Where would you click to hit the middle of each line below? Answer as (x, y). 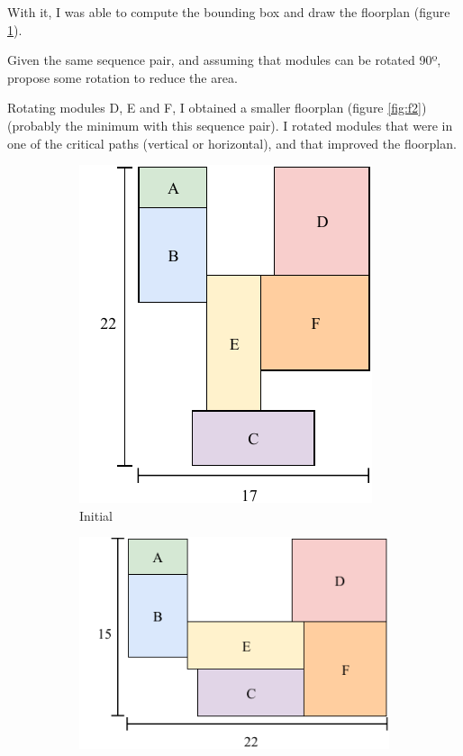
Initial (96, 515)
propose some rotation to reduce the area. (123, 77)
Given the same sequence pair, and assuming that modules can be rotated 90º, (224, 60)
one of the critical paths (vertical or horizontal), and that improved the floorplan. (232, 143)
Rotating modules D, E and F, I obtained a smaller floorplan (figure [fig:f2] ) (217, 108)
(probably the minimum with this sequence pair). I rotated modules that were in (230, 125)
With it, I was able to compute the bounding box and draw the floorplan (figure (229, 12)
